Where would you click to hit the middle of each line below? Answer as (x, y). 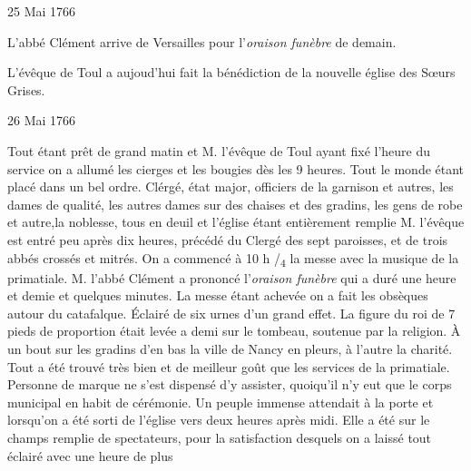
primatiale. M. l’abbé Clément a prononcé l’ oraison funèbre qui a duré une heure (232, 277)
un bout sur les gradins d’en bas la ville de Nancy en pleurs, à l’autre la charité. (230, 349)
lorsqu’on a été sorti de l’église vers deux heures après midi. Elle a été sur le (219, 420)
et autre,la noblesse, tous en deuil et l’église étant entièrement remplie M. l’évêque (236, 222)
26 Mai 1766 (42, 120)
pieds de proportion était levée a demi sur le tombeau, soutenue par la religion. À (234, 331)
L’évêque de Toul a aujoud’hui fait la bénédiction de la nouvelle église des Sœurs (231, 72)
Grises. (26, 89)
